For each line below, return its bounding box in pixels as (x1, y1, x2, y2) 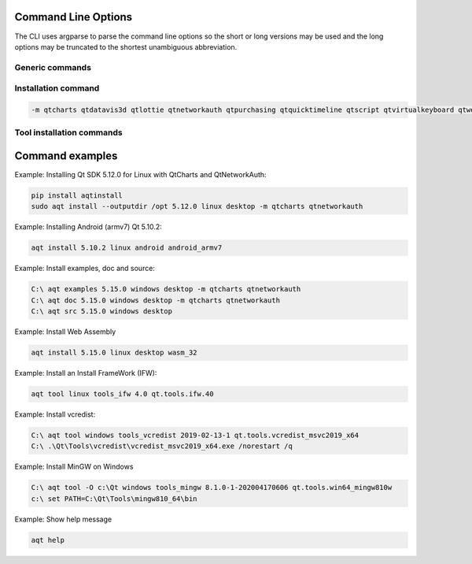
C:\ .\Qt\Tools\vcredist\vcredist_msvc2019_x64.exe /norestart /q (31, 442, 293, 451)
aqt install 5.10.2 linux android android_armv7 (31, 243, 223, 252)
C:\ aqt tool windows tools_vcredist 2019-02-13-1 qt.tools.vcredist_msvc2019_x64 (31, 431, 360, 440)
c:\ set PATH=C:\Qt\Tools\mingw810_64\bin (31, 494, 197, 503)
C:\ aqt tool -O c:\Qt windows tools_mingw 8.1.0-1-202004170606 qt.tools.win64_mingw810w (31, 483, 393, 492)
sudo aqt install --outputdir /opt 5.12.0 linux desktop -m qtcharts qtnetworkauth (31, 202, 363, 211)
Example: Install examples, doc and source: (14, 264, 155, 273)
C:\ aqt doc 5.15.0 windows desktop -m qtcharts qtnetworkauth (31, 295, 281, 305)
